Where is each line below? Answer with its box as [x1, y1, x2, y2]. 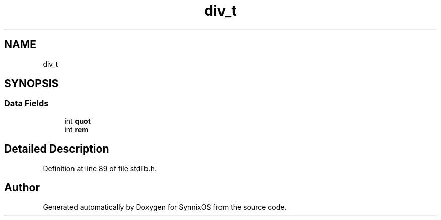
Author [4, 181, 40, 194]
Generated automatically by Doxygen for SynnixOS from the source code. [43, 202, 287, 211]
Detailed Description [4, 142, 109, 156]
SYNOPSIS [4, 77, 59, 90]
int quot [64, 116, 91, 125]
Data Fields [4, 98, 49, 109]
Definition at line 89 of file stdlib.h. [43, 164, 157, 173]
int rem [64, 125, 89, 134]
